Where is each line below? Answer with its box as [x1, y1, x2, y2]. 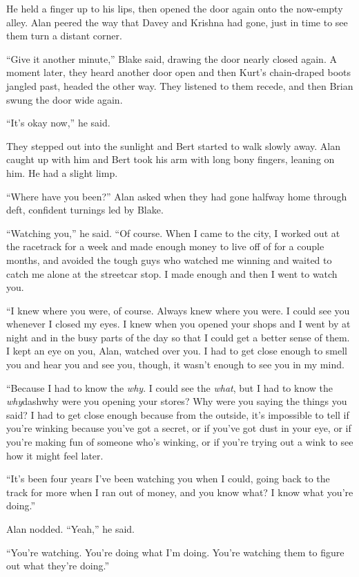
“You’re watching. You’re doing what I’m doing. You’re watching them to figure [6, 545, 345, 559]
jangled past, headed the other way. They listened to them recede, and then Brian [6, 78, 353, 93]
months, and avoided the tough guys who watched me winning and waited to [6, 252, 332, 267]
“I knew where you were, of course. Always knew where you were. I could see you [6, 303, 350, 317]
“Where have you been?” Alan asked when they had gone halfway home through [6, 189, 347, 203]
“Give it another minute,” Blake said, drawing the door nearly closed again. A [6, 51, 337, 66]
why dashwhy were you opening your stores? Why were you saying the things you [6, 394, 347, 408]
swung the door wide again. [6, 92, 123, 106]
